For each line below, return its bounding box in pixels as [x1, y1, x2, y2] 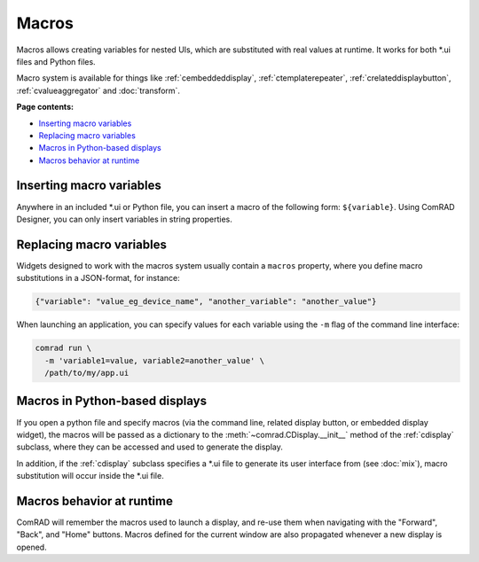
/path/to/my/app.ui [44, 368, 130, 378]
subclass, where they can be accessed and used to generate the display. [16, 441, 284, 452]
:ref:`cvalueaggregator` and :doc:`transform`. [16, 85, 181, 96]
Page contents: [16, 102, 75, 113]
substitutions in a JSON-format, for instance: [16, 273, 181, 284]
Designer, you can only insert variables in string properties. [16, 214, 232, 224]
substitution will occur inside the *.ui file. [16, 471, 164, 481]
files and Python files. [16, 56, 97, 66]
